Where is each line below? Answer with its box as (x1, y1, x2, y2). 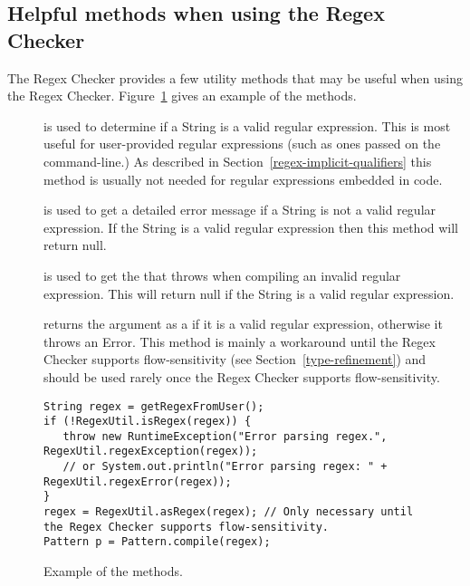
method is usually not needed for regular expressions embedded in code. (43, 169, 443, 188)
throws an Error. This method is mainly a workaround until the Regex (43, 331, 436, 351)
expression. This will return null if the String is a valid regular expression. (43, 283, 455, 303)
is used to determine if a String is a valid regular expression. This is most (43, 116, 451, 135)
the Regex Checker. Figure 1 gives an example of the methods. (7, 86, 357, 105)
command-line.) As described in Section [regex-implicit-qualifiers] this (43, 151, 432, 170)
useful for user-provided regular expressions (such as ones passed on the (43, 134, 441, 153)
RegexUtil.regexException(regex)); (43, 445, 258, 458)
